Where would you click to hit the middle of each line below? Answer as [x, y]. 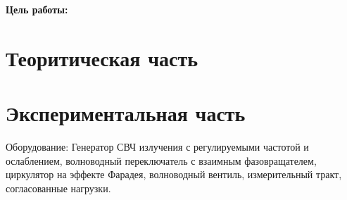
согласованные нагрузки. [58, 188]
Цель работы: [37, 9]
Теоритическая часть [102, 57]
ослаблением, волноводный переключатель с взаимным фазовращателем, [161, 160]
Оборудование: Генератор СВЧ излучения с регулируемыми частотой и [157, 147]
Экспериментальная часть [126, 113]
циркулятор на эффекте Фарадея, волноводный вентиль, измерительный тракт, [174, 174]
